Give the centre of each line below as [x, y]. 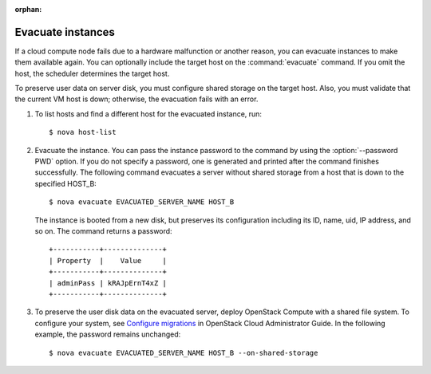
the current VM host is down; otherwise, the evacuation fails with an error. [136, 99]
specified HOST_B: [66, 183]
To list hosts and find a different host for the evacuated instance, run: [148, 114]
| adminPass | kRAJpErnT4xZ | [108, 283]
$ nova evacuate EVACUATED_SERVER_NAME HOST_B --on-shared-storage [184, 352]
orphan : [28, 9]
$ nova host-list [83, 132]
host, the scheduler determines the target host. [92, 73]
